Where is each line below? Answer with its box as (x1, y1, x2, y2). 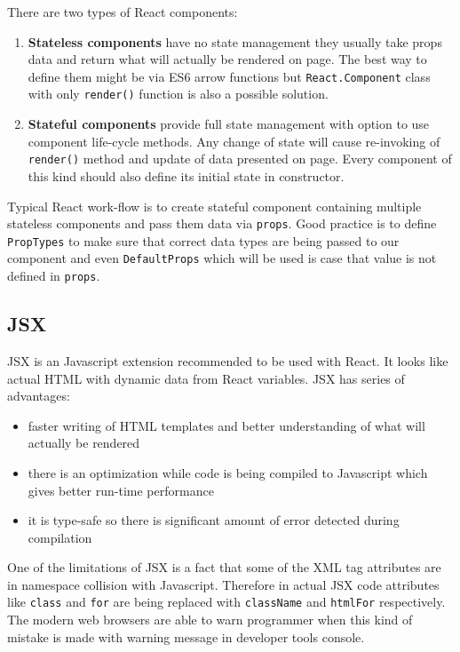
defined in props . (7, 266, 100, 285)
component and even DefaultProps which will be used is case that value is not (7, 249, 437, 267)
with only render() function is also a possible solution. (28, 84, 329, 103)
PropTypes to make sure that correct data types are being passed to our (7, 231, 400, 250)
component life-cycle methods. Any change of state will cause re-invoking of (28, 131, 440, 150)
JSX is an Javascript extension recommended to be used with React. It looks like (7, 351, 448, 370)
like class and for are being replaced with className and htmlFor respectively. (7, 592, 446, 611)
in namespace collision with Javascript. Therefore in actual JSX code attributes (7, 575, 440, 593)
